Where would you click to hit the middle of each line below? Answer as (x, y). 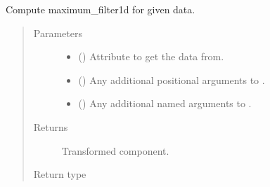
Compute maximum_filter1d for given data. (101, 9)
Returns (51, 126)
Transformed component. (115, 150)
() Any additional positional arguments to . (172, 79)
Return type (60, 174)
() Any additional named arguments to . (165, 103)
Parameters (58, 33)
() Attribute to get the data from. (151, 56)
